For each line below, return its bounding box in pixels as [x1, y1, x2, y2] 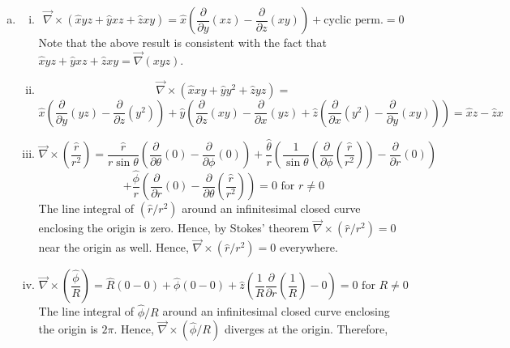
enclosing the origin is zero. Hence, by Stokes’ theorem [38, 219, 310, 236]
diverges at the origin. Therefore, [224, 320, 388, 337]
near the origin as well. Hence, [38, 239, 189, 256]
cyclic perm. [324, 15, 384, 26]
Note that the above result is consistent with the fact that [38, 34, 327, 50]
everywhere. [279, 239, 338, 256]
